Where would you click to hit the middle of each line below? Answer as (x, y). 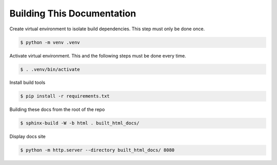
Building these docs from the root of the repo (57, 109)
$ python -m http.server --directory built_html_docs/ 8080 (97, 150)
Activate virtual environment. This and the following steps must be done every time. (98, 56)
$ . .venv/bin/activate (50, 69)
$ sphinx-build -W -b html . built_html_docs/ (80, 123)
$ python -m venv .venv (50, 42)
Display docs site (27, 137)
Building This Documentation (73, 13)
